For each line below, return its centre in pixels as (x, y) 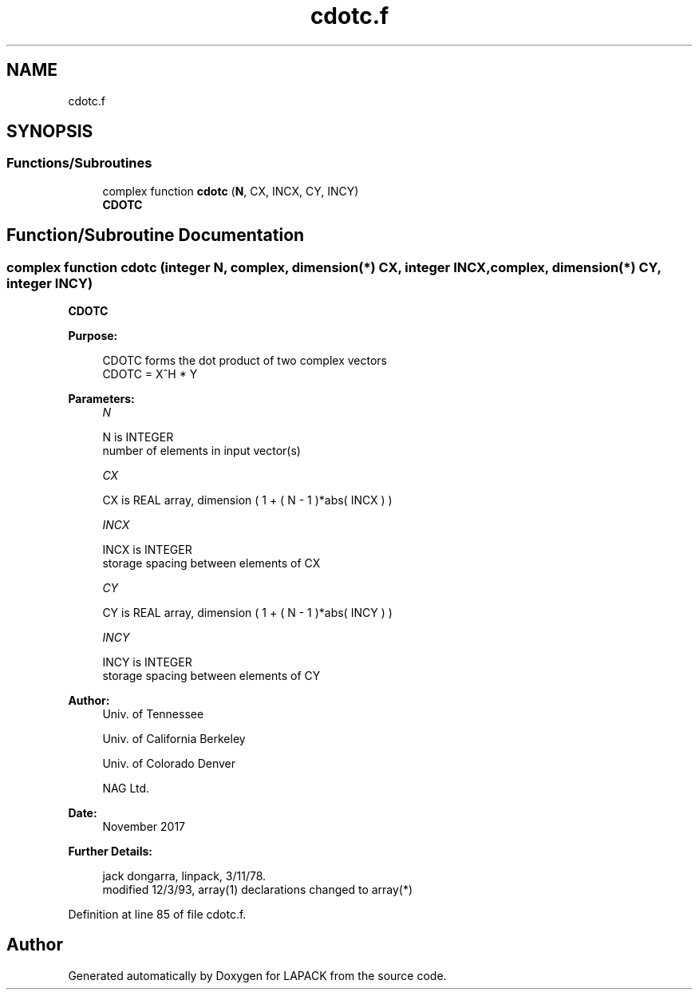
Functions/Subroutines (79, 163)
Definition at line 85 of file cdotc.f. (157, 915)
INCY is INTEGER (147, 662)
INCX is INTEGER (147, 550)
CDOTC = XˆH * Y (150, 374)
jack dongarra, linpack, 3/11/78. (184, 876)
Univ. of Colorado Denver (169, 764)
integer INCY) (50, 283)
